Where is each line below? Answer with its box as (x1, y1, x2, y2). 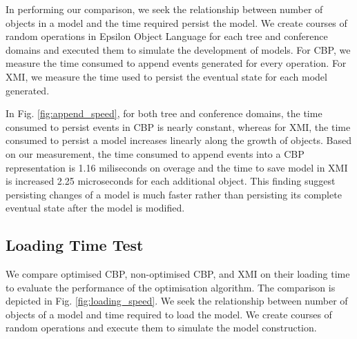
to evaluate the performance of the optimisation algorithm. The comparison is (6, 280, 336, 294)
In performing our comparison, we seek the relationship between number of (6, 2, 323, 16)
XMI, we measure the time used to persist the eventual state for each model (6, 69, 327, 83)
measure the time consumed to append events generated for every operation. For (6, 56, 347, 70)
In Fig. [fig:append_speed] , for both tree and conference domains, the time (6, 106, 322, 121)
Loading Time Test (6, 234, 144, 256)
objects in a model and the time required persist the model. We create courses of (6, 15, 347, 30)
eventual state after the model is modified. (6, 201, 185, 215)
